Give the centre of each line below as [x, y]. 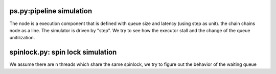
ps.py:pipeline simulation [51, 11]
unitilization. [22, 38]
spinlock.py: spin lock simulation [63, 52]
